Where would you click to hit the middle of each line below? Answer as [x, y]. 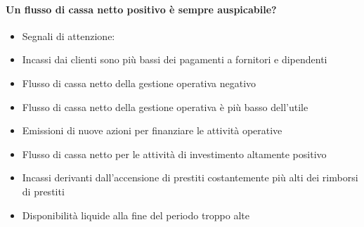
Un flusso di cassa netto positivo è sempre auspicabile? [141, 9]
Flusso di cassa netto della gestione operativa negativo [139, 83]
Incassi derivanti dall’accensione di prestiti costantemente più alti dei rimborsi [190, 177]
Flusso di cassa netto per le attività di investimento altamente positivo [174, 154]
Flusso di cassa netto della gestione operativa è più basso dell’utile [165, 106]
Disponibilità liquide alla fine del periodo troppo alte [136, 215]
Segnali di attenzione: [69, 35]
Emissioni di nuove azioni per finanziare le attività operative [152, 130]
